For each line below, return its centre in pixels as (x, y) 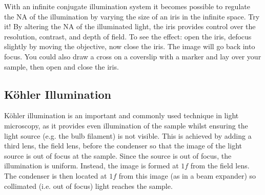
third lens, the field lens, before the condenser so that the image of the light (123, 146)
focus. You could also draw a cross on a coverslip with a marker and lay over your (133, 56)
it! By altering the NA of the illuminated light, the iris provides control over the (130, 26)
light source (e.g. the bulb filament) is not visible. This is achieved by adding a (128, 135)
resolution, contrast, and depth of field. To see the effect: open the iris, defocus (128, 36)
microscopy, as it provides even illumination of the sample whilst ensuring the (126, 125)
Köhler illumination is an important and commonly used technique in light (121, 115)
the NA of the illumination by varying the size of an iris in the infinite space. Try (132, 16)
